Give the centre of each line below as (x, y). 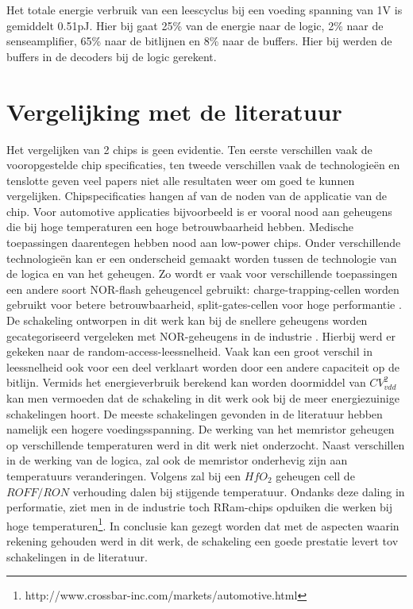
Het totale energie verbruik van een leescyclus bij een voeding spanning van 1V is (205, 10)
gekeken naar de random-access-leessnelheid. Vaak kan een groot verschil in (189, 351)
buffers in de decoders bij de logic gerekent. (112, 56)
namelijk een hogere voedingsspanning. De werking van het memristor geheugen (201, 429)
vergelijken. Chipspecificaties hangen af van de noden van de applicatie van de (197, 196)
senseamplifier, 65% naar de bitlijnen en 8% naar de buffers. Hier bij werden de (199, 41)
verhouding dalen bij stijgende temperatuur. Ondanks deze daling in (239, 491)
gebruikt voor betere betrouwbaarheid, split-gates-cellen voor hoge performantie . (204, 304)
